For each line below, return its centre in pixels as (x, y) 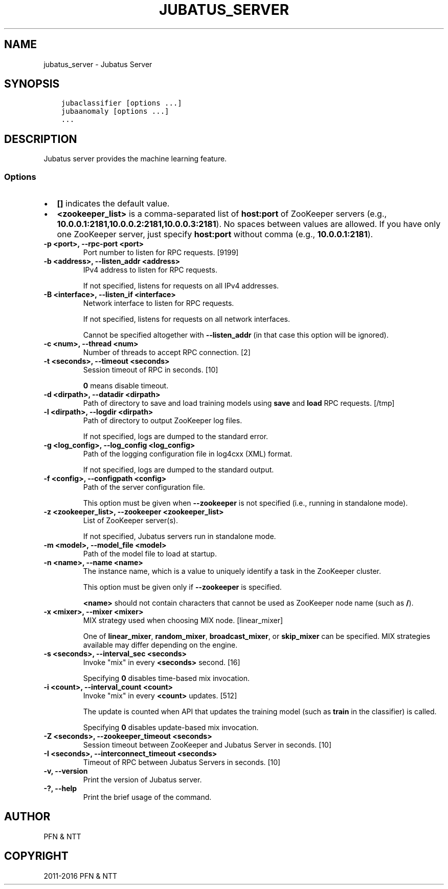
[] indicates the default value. (113, 204)
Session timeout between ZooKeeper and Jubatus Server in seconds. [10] (207, 745)
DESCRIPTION (41, 139)
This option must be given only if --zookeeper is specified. (182, 587)
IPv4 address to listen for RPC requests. (150, 270)
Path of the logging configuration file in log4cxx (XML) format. (188, 454)
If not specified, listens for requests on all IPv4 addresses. (181, 286)
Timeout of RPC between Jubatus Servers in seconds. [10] (182, 762)
